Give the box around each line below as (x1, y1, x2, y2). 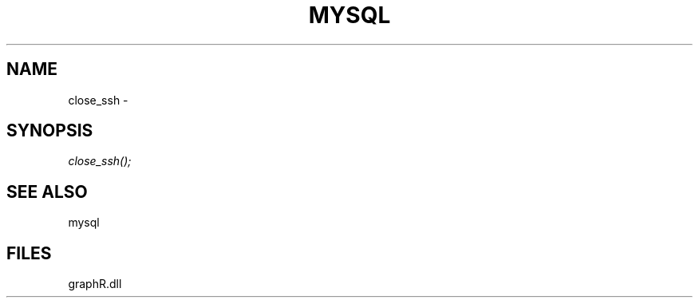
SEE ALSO (6, 181, 88, 202)
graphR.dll (68, 277, 122, 291)
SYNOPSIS (6, 120, 93, 141)
